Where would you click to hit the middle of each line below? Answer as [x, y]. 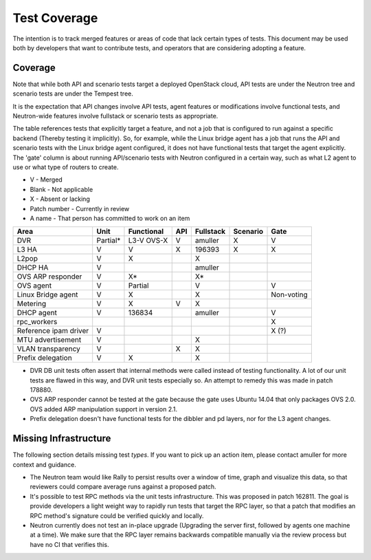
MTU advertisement [49, 340]
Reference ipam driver [53, 331]
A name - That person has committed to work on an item [110, 218]
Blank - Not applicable [61, 189]
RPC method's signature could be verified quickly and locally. [117, 515]
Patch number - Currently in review [80, 208]
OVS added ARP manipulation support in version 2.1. [104, 409]
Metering [32, 304]
